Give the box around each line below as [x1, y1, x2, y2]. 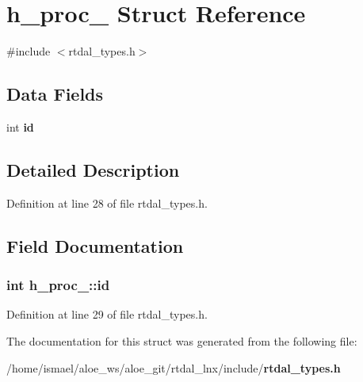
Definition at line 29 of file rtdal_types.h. [6, 306, 208, 323]
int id [6, 118, 34, 135]
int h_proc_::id [6, 275, 110, 295]
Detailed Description [6, 157, 180, 181]
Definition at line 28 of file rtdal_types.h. [6, 194, 208, 211]
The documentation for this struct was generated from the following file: [6, 332, 357, 349]
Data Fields [6, 82, 104, 106]
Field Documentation [6, 233, 184, 258]
